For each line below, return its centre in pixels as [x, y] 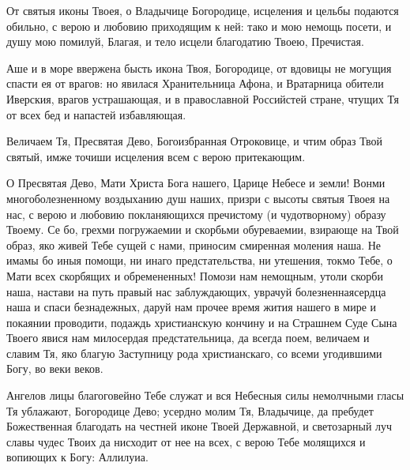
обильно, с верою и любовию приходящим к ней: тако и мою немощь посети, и [199, 26]
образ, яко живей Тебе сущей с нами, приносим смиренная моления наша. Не [194, 244]
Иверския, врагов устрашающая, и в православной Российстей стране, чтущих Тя [203, 98]
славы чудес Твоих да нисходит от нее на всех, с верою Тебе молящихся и [186, 441]
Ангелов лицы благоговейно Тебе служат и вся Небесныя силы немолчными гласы [205, 395]
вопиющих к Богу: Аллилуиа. [77, 457]
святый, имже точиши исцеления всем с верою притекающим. [156, 156]
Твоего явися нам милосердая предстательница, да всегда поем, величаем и [188, 338]
